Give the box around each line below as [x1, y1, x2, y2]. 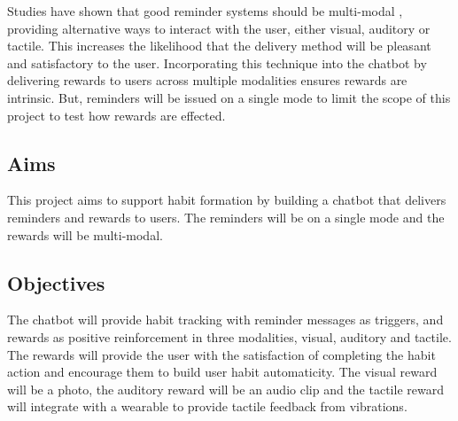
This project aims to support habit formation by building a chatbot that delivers [7, 191, 446, 209]
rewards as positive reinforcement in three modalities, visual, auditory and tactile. [7, 327, 452, 346]
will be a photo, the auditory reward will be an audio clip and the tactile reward [7, 379, 444, 398]
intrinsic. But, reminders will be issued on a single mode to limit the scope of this [7, 88, 451, 106]
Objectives [7, 269, 105, 296]
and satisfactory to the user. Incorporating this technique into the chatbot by [7, 53, 427, 72]
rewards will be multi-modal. [7, 225, 163, 244]
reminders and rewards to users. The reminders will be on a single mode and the [7, 207, 445, 226]
